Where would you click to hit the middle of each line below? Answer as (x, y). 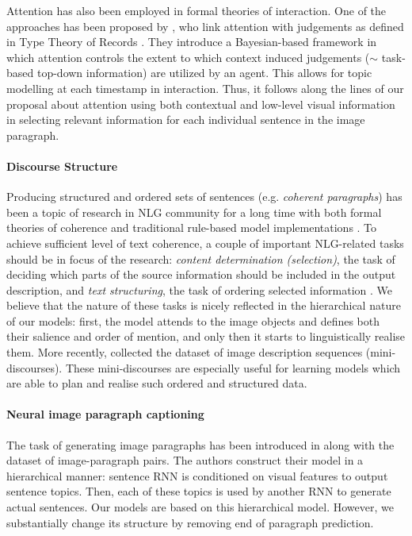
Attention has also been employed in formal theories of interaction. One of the (196, 10)
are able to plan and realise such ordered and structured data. (157, 383)
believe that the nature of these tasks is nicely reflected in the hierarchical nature (204, 305)
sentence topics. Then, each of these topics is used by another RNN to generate (199, 491)
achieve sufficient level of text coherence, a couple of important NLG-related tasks (205, 243)
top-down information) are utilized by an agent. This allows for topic (204, 73)
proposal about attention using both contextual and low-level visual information (201, 104)
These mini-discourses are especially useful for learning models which (233, 367)
